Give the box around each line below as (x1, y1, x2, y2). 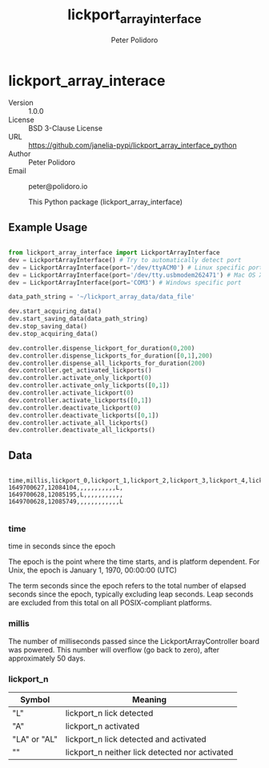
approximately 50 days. (8, 653, 86, 663)
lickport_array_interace (8, 71, 166, 90)
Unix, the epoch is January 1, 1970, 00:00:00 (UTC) (8, 565, 178, 575)
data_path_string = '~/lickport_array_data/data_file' (8, 293, 195, 301)
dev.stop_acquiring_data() (8, 329, 98, 338)
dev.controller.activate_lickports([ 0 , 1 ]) (8, 396, 152, 404)
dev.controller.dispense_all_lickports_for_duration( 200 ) (8, 359, 206, 367)
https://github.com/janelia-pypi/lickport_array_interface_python (28, 140, 238, 150)
